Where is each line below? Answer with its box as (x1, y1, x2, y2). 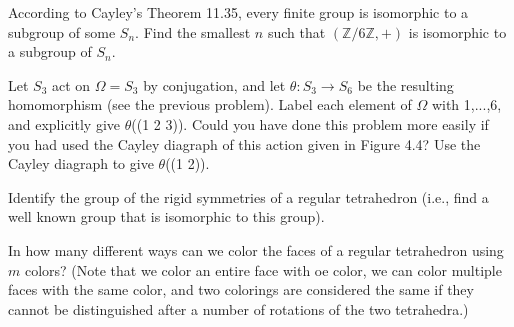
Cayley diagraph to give (8, 153, 154, 174)
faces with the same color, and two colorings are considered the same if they (8, 279, 474, 300)
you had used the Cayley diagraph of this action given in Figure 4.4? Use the (8, 133, 481, 154)
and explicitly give (8, 113, 121, 134)
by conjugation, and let (143, 74, 286, 95)
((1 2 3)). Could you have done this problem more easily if (131, 113, 489, 134)
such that (267, 21, 326, 42)
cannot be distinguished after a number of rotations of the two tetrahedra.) (8, 298, 469, 319)
